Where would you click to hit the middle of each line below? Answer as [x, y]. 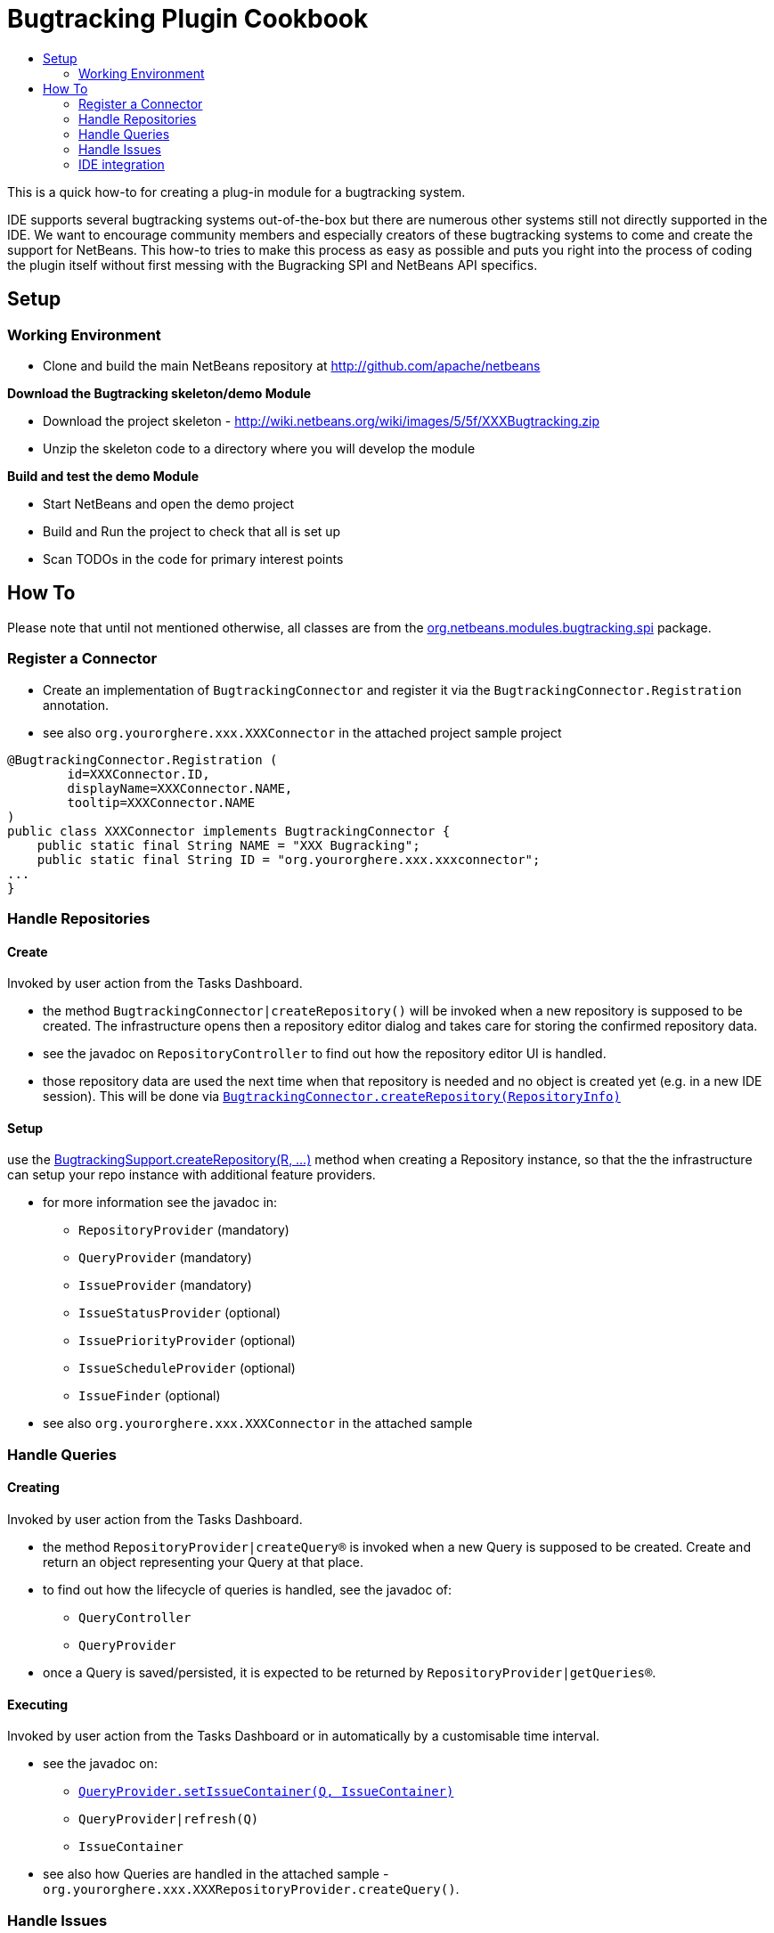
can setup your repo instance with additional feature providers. [191, 1175]
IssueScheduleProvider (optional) [187, 1368]
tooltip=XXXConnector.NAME [161, 802]
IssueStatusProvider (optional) [180, 1313]
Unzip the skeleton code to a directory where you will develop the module [259, 448]
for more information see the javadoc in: [160, 1203]
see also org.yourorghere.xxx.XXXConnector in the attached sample [258, 1423]
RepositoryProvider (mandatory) [184, 1230]
